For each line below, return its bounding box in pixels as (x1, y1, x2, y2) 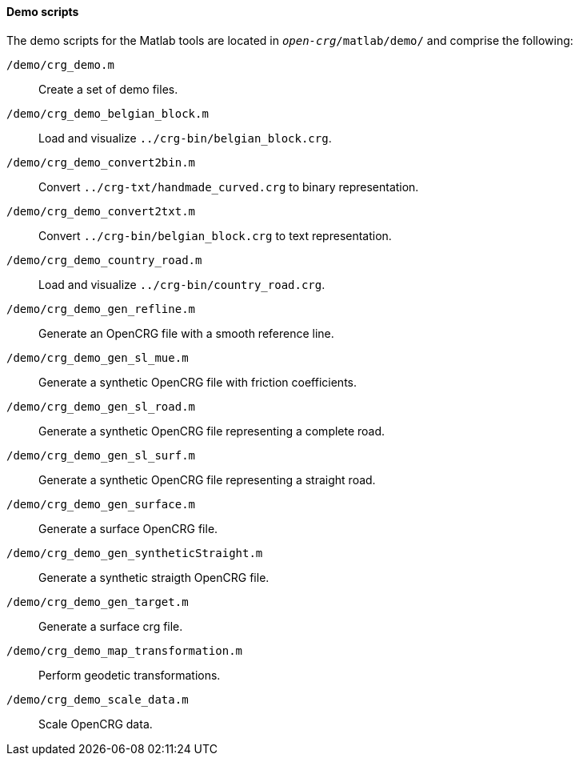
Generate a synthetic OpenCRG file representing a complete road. (38, 423, 385, 438)
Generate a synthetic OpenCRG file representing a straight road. (38, 472, 376, 487)
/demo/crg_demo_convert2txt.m (6, 204, 196, 218)
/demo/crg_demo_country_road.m (6, 253, 202, 267)
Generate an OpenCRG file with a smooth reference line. (38, 326, 334, 340)
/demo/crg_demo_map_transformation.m (6, 644, 243, 657)
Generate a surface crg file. (38, 619, 183, 633)
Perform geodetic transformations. (38, 668, 221, 682)
